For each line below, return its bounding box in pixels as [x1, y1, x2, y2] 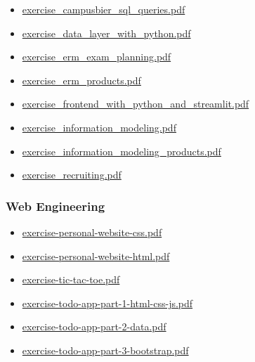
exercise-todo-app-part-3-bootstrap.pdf [22, 342, 189, 357]
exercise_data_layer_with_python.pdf [22, 25, 191, 40]
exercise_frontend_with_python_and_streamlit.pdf [22, 96, 249, 111]
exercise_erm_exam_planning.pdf [22, 49, 171, 64]
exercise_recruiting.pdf [22, 167, 122, 182]
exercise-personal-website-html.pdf [22, 248, 170, 263]
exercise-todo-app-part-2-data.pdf [22, 319, 166, 334]
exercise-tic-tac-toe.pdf [22, 272, 120, 287]
